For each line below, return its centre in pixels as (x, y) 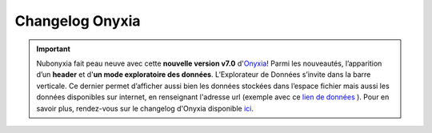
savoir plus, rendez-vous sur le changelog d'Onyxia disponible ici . (145, 108)
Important (54, 49)
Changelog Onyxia (78, 21)
